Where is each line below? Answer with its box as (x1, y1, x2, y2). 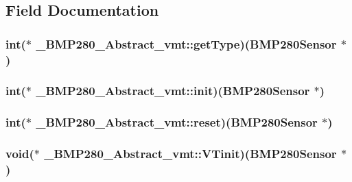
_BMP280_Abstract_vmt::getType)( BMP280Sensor (36, 35, 337, 52)
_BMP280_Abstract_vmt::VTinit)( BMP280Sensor (44, 145, 337, 162)
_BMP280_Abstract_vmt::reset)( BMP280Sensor (36, 114, 318, 131)
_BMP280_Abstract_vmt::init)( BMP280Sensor (36, 82, 310, 99)
